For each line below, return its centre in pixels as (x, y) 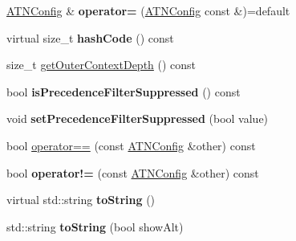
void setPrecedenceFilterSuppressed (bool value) (138, 118)
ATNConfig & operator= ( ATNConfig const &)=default (148, 10)
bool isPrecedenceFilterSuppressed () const (124, 91)
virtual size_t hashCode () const (90, 37)
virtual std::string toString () (81, 200)
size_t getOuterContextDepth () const (101, 65)
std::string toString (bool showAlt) (95, 226)
